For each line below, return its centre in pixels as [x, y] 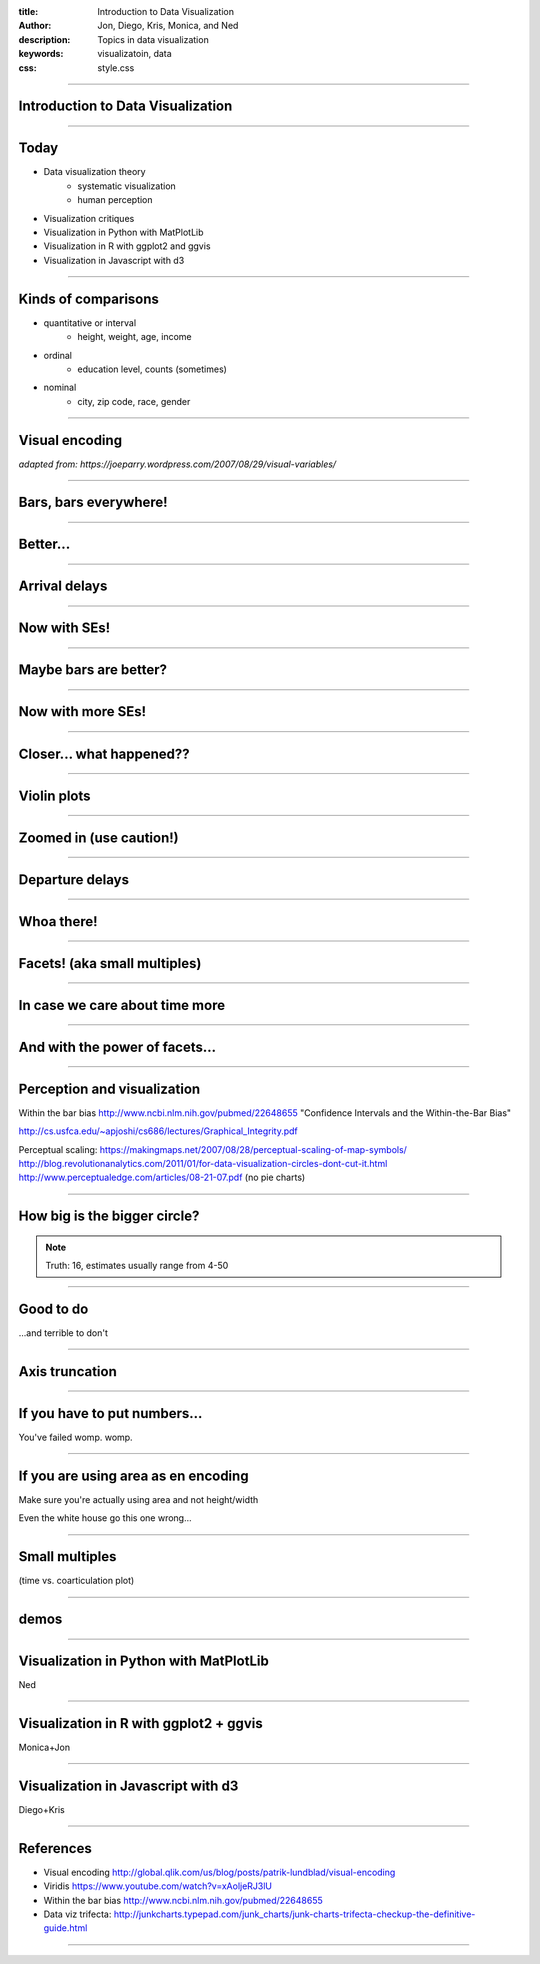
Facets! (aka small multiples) [110, 963]
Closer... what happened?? [104, 753]
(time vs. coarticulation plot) [76, 1581]
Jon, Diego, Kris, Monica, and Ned [168, 26]
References [55, 1848]
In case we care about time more [121, 1005]
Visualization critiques [89, 218]
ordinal [57, 355]
